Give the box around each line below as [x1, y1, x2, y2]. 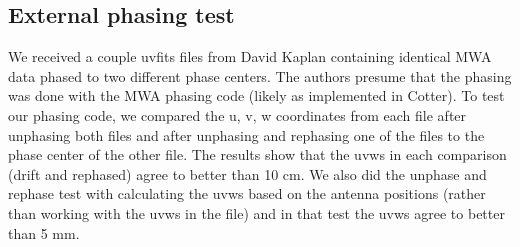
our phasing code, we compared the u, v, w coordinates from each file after [8, 104, 467, 125]
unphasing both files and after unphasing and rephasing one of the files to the [8, 124, 485, 145]
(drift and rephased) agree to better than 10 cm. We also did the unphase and [8, 163, 487, 184]
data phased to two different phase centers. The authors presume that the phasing [8, 65, 512, 86]
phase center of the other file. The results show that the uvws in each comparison [8, 144, 507, 165]
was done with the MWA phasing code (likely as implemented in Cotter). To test [8, 85, 505, 106]
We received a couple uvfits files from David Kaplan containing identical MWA [8, 46, 492, 67]
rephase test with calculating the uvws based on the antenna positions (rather [8, 183, 486, 204]
